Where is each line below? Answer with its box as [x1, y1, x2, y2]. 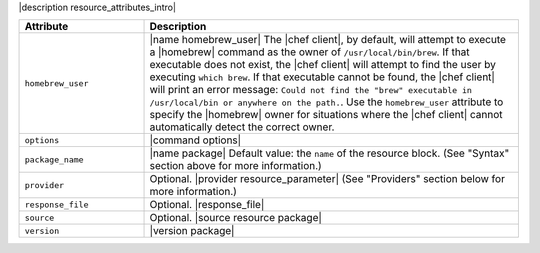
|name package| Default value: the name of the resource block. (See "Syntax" [149, 146, 510, 160]
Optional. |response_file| [149, 198, 265, 212]
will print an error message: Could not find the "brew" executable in [149, 83, 472, 97]
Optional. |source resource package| [149, 211, 322, 225]
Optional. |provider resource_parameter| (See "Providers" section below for [149, 172, 505, 186]
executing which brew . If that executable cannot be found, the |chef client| [149, 70, 495, 84]
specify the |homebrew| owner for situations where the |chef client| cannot [149, 108, 504, 122]
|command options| [149, 133, 242, 147]
